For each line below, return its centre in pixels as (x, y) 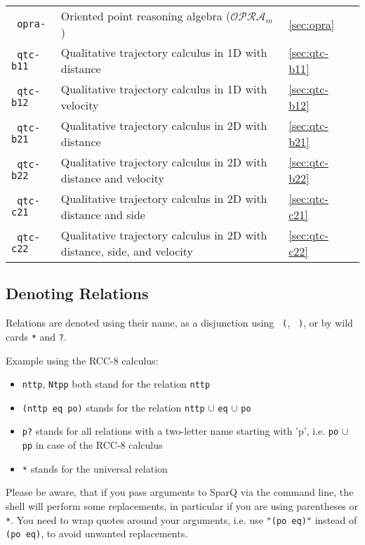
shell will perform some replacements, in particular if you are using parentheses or (182, 505)
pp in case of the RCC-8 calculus (92, 445)
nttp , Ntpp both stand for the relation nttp (116, 384)
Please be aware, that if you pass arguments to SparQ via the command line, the (180, 492)
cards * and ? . (36, 336)
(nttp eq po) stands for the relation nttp (113, 407)
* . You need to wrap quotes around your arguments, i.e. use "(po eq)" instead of (181, 519)
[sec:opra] (312, 24)
